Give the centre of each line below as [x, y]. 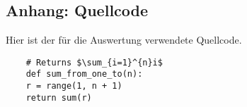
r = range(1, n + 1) [74, 86]
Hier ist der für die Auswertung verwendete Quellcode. [124, 40]
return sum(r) [59, 97]
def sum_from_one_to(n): [84, 74]
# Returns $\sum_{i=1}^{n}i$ [94, 62]
